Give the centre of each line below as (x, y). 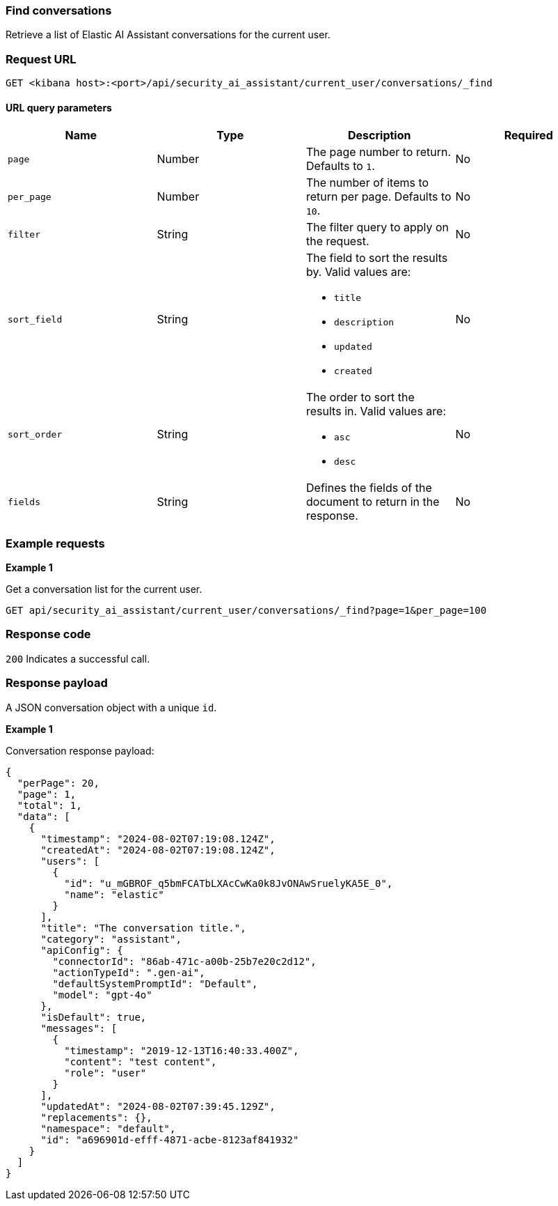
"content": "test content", (141, 1061)
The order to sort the (360, 397)
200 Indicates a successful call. (78, 658)
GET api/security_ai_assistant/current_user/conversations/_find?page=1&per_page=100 (246, 611)
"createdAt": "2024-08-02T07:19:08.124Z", (158, 850)
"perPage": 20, (58, 783)
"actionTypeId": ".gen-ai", (129, 972)
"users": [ (70, 861)
